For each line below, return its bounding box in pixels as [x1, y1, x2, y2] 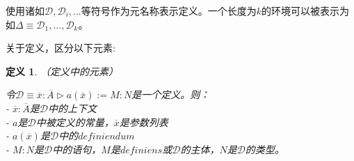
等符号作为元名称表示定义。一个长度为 [81, 3, 257, 17]
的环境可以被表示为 [262, 3, 350, 17]
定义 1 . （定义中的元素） [6, 63, 118, 78]
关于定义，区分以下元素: [6, 40, 115, 55]
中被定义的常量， [35, 114, 114, 129]
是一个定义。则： [131, 87, 210, 102]
